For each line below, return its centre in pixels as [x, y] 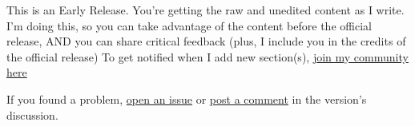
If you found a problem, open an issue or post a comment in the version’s [187, 98]
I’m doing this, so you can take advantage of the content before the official [189, 25]
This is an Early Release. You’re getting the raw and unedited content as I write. [205, 10]
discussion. [32, 114]
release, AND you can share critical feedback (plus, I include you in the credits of [206, 41]
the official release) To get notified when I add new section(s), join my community [207, 56]
